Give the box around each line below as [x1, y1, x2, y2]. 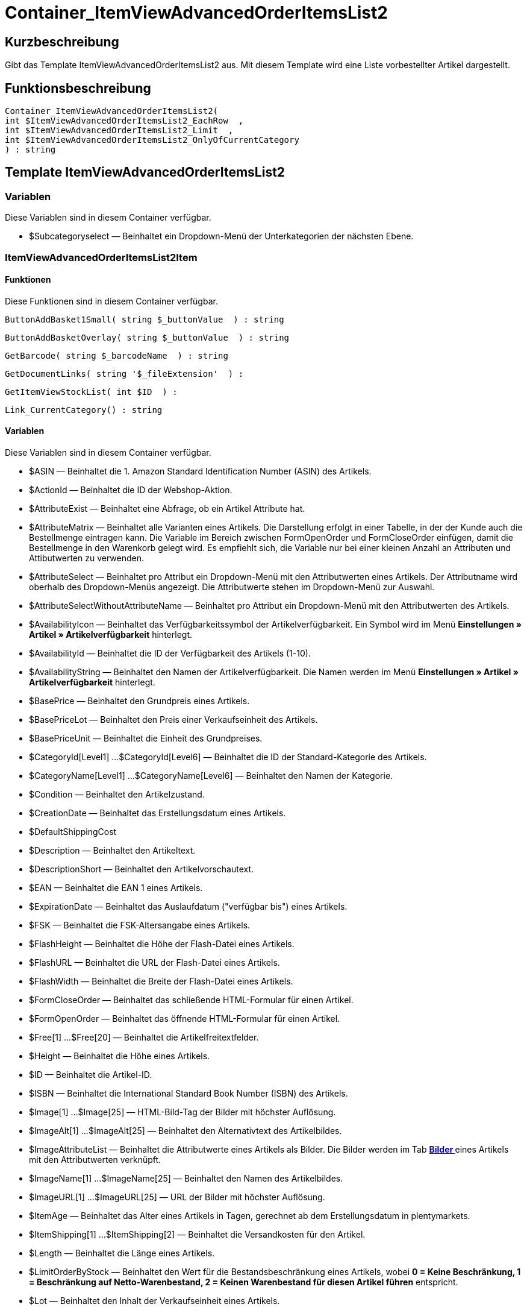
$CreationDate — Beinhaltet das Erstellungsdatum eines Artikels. [29, 808, 286, 819]
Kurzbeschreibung [5, 34, 119, 49]
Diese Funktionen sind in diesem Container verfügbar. [5, 295, 218, 306]
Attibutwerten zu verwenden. [29, 553, 145, 564]
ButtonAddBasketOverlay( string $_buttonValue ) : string [5, 332, 290, 342]
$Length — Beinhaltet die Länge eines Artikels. [29, 1248, 215, 1259]
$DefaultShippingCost [29, 827, 117, 837]
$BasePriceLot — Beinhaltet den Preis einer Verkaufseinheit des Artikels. [29, 714, 318, 725]
